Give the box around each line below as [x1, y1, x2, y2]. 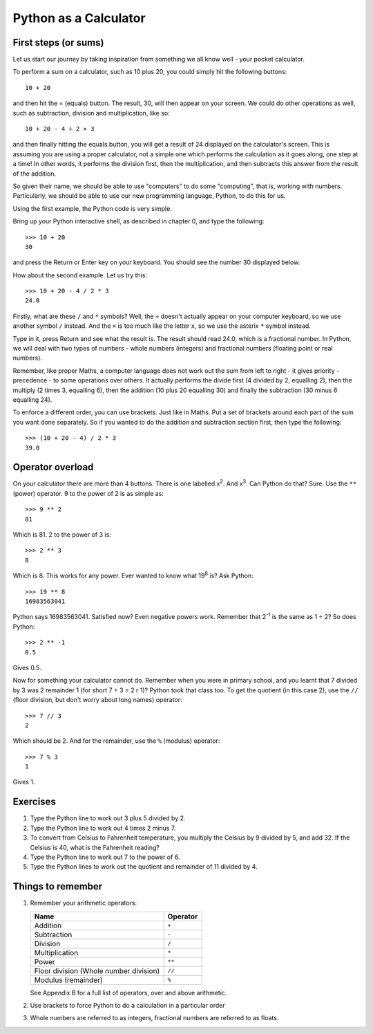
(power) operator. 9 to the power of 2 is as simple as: [12, 489, 164, 497]
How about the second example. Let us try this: [12, 270, 148, 279]
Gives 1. [12, 778, 35, 786]
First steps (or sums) [12, 37, 104, 48]
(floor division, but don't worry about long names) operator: [12, 696, 182, 704]
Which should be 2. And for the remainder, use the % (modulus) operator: [12, 737, 220, 745]
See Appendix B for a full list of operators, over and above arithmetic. [30, 988, 227, 997]
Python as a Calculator [12, 10, 146, 26]
